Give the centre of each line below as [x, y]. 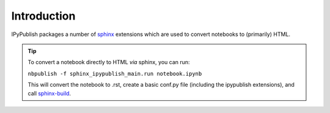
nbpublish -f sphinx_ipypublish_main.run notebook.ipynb [115, 74]
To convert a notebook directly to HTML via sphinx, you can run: [109, 62]
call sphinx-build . [50, 93]
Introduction [43, 16]
